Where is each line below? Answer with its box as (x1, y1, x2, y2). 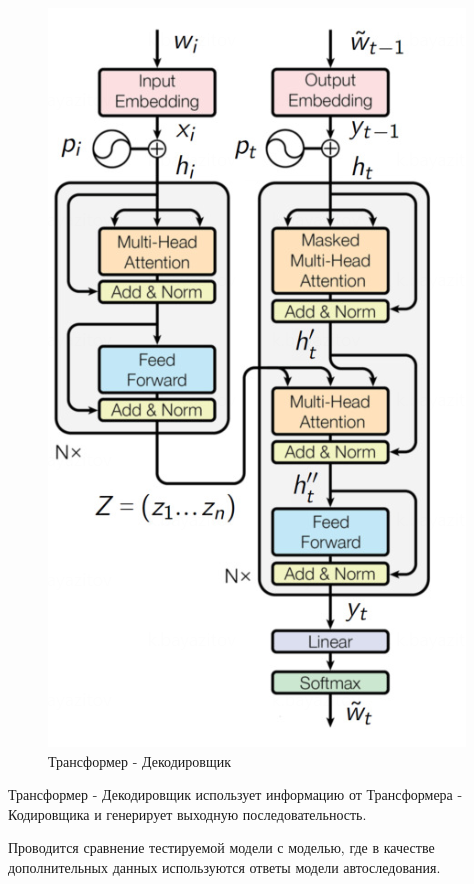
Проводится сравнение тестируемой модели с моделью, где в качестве (8, 837, 435, 858)
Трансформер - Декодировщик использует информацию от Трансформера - (8, 784, 463, 805)
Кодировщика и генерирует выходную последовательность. (8, 803, 367, 824)
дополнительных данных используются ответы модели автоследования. (8, 856, 441, 877)
